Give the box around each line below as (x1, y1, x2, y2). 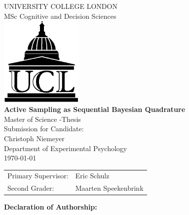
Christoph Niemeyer (4, 133, 65, 143)
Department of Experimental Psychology (4, 143, 127, 153)
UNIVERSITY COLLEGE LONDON (4, 1, 117, 11)
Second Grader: (7, 183, 54, 193)
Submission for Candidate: (4, 123, 84, 134)
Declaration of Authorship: (4, 202, 97, 212)
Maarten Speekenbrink (75, 183, 144, 193)
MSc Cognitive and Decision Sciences (4, 10, 116, 21)
